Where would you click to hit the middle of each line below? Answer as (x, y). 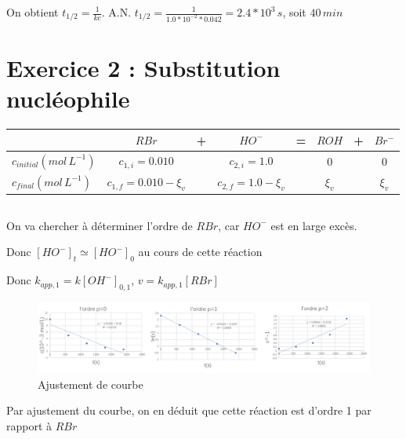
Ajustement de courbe (91, 384)
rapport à (29, 425)
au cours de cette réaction (200, 252)
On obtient (33, 12)
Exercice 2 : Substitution (143, 68)
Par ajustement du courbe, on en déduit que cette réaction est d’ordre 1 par (189, 410)
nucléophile (68, 99)
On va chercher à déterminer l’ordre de (100, 225)
